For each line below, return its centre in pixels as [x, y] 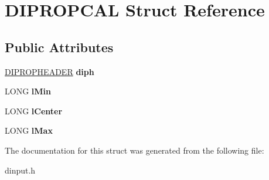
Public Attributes [59, 47]
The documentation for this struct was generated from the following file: [134, 150]
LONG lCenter [34, 111]
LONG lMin [28, 91]
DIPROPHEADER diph [50, 71]
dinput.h [20, 170]
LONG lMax [29, 130]
